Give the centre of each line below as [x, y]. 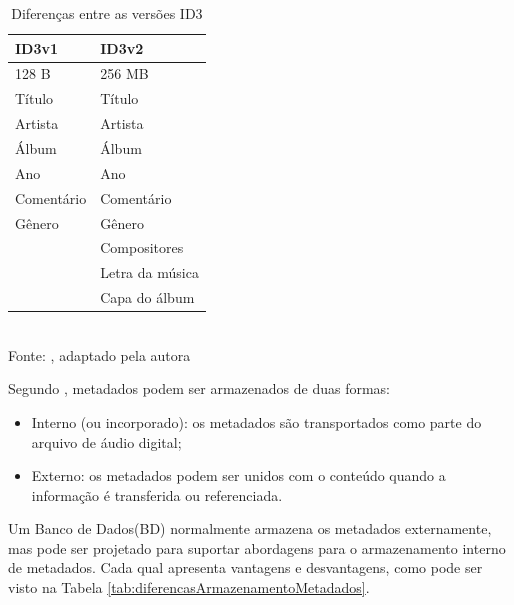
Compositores [142, 247]
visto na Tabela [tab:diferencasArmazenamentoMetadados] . [189, 587]
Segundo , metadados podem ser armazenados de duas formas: [199, 388]
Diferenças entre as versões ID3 [107, 13]
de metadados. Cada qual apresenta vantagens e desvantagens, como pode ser [245, 567]
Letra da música [149, 272]
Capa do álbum [147, 297]
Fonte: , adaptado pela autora [99, 354]
